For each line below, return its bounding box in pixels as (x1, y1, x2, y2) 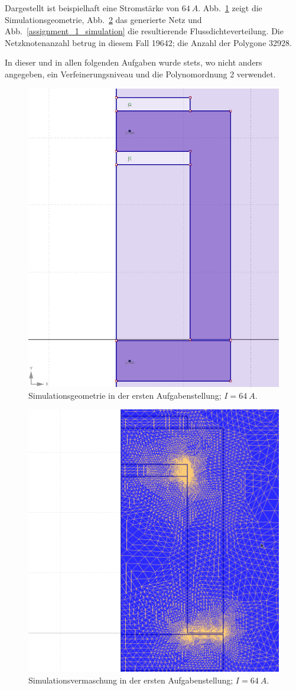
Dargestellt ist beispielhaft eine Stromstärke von (5, 2, 180, 14)
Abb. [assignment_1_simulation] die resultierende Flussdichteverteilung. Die (5, 25, 284, 37)
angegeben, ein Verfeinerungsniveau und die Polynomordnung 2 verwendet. (5, 67, 276, 80)
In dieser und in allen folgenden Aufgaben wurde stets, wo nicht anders (5, 56, 262, 69)
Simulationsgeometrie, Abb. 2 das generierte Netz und (5, 13, 202, 25)
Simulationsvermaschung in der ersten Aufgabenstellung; (28, 673, 233, 686)
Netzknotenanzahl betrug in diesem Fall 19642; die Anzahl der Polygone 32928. (5, 36, 292, 48)
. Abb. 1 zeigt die (198, 2, 262, 14)
